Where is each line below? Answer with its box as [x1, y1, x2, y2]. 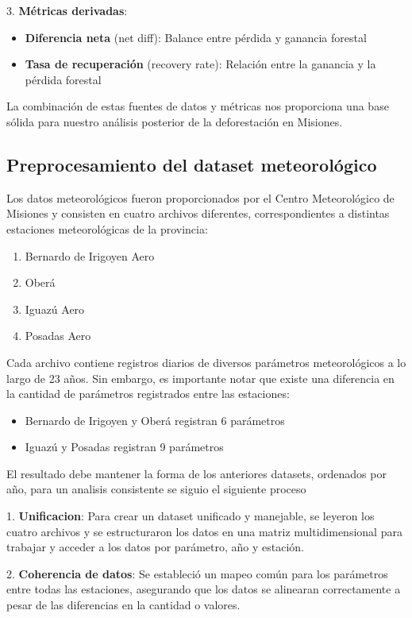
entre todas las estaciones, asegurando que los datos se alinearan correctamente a [6, 581, 401, 597]
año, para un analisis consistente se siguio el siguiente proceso [6, 481, 306, 497]
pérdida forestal [25, 71, 102, 87]
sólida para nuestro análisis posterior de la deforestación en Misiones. [6, 113, 343, 129]
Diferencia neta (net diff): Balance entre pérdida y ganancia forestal [25, 29, 367, 45]
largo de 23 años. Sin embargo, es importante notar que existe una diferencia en [6, 369, 395, 386]
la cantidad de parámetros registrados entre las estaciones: [6, 385, 290, 402]
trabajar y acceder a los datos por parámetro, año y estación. [6, 539, 304, 555]
